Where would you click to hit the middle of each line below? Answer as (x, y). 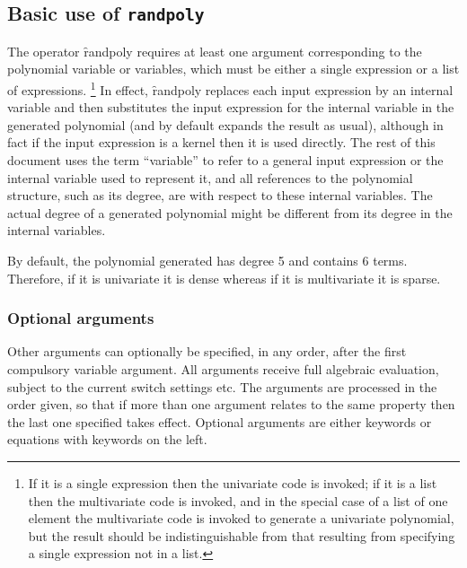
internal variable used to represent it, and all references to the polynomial (210, 177)
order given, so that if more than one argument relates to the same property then (231, 404)
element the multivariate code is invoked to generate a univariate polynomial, (241, 518)
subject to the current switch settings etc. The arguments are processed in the (222, 386)
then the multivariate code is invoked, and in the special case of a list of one (238, 500)
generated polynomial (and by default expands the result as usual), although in (225, 124)
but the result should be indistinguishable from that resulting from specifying (242, 535)
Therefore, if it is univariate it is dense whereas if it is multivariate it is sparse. (224, 278)
